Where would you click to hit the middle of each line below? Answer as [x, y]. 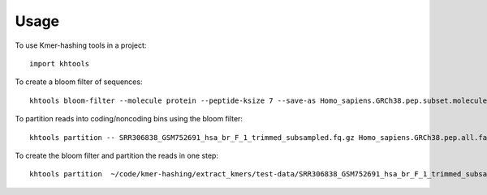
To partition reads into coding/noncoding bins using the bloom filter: [129, 119]
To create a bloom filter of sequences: [79, 82]
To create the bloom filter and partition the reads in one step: [117, 155]
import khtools [60, 64]
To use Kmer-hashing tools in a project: [81, 45]
